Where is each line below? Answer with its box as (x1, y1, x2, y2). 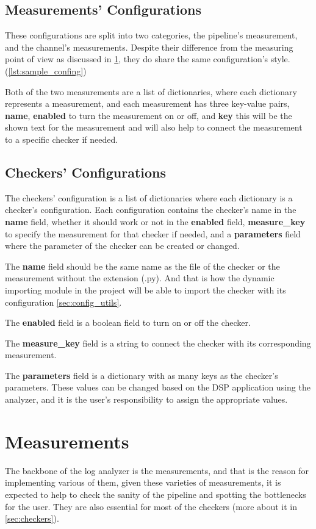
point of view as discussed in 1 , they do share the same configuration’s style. (5, 52, 290, 65)
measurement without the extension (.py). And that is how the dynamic (5, 272, 275, 284)
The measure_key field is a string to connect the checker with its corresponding (5, 336, 311, 349)
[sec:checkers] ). (5, 512, 59, 525)
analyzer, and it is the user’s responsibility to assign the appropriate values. (5, 393, 288, 406)
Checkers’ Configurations (5, 162, 167, 181)
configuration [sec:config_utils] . (5, 295, 122, 308)
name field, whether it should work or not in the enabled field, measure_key (5, 215, 306, 228)
